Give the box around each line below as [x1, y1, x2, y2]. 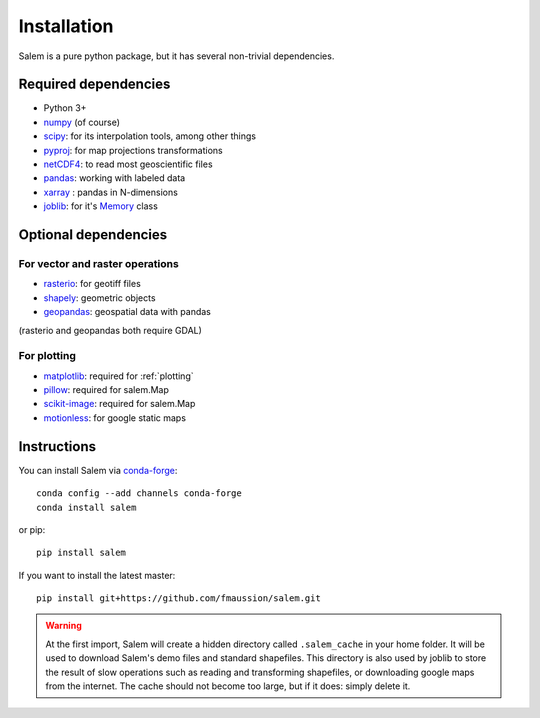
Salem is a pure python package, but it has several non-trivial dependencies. [18, 50, 335, 62]
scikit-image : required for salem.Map [43, 398, 196, 410]
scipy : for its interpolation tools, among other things [43, 130, 257, 142]
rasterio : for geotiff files [43, 278, 142, 290]
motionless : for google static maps [43, 411, 187, 424]
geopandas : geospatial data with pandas [43, 306, 212, 318]
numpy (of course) [43, 116, 120, 128]
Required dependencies [18, 76, 171, 93]
